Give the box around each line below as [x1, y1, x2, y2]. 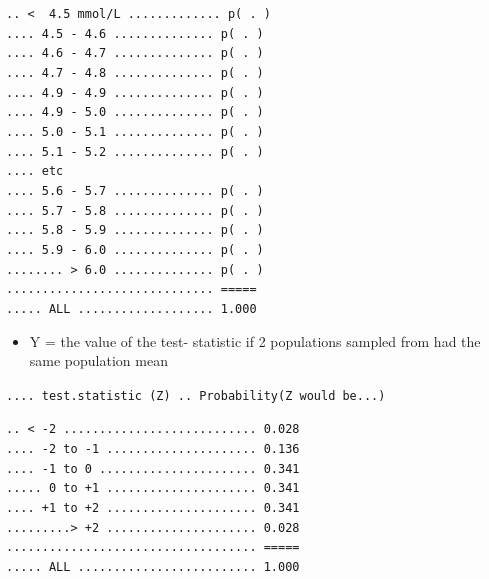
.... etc [6, 164, 64, 179]
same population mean [29, 350, 168, 371]
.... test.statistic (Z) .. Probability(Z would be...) [6, 388, 386, 403]
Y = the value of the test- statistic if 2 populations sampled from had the [29, 330, 481, 351]
